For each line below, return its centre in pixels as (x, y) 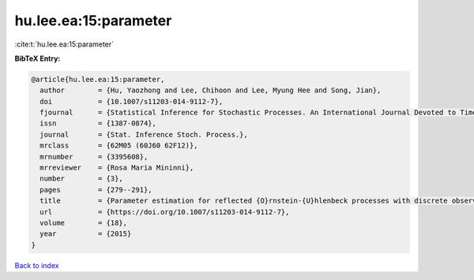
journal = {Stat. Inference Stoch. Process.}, (144, 134)
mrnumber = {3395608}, (94, 157)
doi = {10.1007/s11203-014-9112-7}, (132, 101)
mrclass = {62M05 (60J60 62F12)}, (119, 146)
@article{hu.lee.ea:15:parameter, (98, 79)
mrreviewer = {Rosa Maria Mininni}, (117, 168)
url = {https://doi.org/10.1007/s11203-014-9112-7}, (165, 212)
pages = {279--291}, (96, 190)
